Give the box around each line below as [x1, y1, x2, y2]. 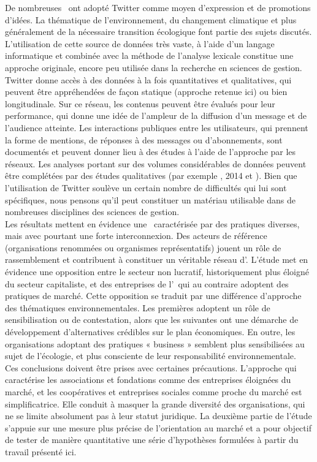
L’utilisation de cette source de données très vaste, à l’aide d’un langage [5, 37, 275, 50]
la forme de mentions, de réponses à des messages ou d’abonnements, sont [5, 133, 283, 146]
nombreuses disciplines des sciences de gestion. [5, 205, 180, 218]
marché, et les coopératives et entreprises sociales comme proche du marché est [5, 385, 302, 398]
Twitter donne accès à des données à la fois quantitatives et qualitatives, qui [5, 73, 292, 86]
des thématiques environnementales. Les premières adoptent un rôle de [5, 301, 270, 314]
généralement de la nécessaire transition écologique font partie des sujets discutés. [5, 25, 312, 38]
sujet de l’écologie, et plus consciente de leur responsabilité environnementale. [5, 349, 296, 362]
